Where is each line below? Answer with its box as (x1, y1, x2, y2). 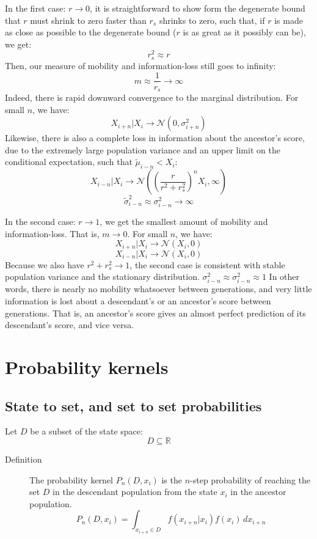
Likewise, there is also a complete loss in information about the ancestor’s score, (5, 131, 305, 144)
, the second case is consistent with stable (129, 258, 285, 271)
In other (269, 270, 300, 283)
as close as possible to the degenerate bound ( (5, 26, 177, 38)
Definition (5, 453, 42, 465)
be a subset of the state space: (30, 425, 143, 438)
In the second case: (5, 215, 76, 228)
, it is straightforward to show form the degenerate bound (90, 2, 305, 14)
